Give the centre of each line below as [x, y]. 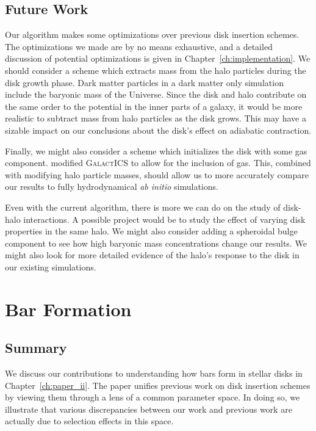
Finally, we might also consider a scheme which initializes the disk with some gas [156, 150]
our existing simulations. [51, 266]
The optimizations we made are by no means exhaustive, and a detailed [139, 46]
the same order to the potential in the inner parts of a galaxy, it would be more [154, 106]
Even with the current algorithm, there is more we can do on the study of [143, 207]
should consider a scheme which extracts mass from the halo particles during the [156, 70]
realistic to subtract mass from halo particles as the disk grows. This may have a [156, 118]
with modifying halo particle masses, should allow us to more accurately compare [157, 174]
